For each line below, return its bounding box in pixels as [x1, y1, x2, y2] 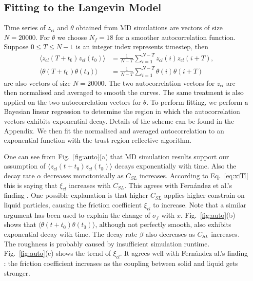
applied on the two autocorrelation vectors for [4, 96, 141, 107]
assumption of [4, 161, 46, 171]
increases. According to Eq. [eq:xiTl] [139, 170, 249, 180]
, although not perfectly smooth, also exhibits [95, 219, 232, 229]
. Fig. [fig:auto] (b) [180, 209, 235, 220]
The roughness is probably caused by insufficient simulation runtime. [4, 238, 210, 248]
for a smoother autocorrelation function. [115, 32, 236, 42]
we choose [57, 32, 87, 42]
